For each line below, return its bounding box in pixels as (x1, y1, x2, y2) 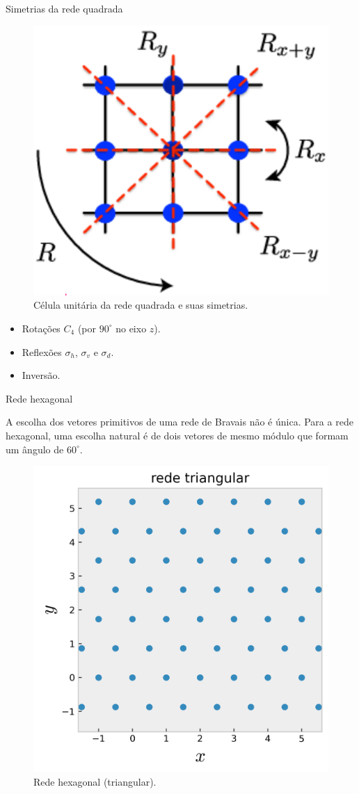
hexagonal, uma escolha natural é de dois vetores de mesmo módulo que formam (6, 428, 349, 442)
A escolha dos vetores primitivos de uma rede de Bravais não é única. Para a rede (6, 414, 353, 429)
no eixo (115, 321, 147, 335)
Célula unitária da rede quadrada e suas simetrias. (33, 298, 248, 312)
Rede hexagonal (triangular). (33, 774, 157, 788)
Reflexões (22, 344, 62, 359)
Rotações (22, 321, 61, 335)
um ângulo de (6, 441, 64, 456)
